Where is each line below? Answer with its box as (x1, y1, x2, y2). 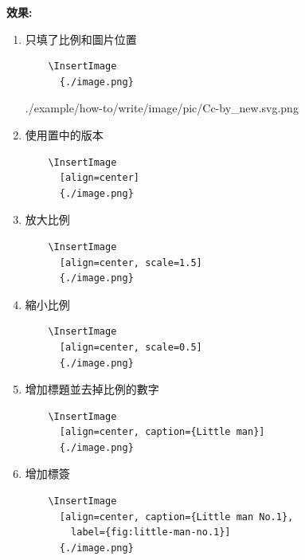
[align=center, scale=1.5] (59, 257, 202, 268)
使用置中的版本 (25, 126, 104, 143)
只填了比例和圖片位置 (25, 30, 137, 47)
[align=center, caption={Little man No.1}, (59, 511, 294, 523)
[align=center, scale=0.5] (59, 341, 202, 353)
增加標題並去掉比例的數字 (25, 381, 159, 397)
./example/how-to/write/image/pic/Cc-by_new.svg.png (25, 100, 299, 116)
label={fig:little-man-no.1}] (71, 527, 231, 538)
